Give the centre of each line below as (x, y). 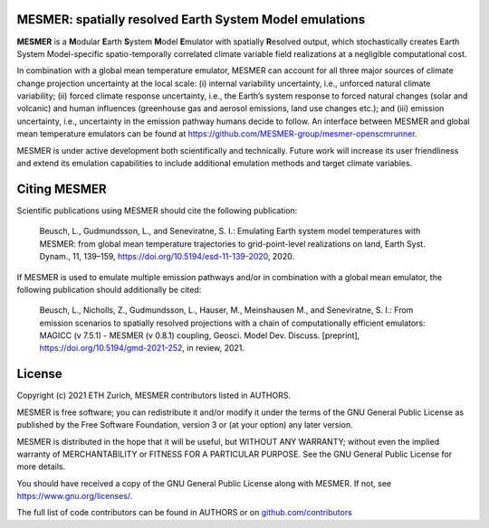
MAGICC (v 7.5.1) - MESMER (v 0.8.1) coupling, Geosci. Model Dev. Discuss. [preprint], (200, 335)
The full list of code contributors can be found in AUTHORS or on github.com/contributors (184, 513)
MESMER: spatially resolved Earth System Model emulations (191, 19)
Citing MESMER (62, 189)
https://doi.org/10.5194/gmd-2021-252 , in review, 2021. (142, 348)
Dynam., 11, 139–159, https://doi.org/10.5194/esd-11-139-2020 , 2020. (167, 257)
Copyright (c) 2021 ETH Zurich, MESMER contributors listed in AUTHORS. (154, 396)
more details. (41, 467)
